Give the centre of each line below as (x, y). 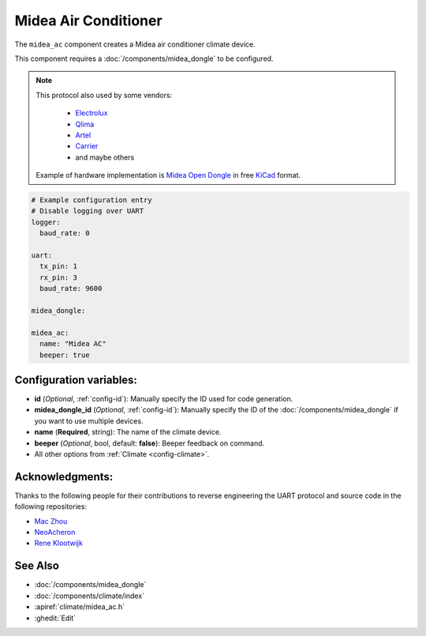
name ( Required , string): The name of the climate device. (128, 432)
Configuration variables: (76, 380)
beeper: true (65, 355)
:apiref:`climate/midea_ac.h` (80, 607)
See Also (37, 566)
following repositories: (50, 506)
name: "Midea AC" (73, 344)
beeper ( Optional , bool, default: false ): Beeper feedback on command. (149, 443)
